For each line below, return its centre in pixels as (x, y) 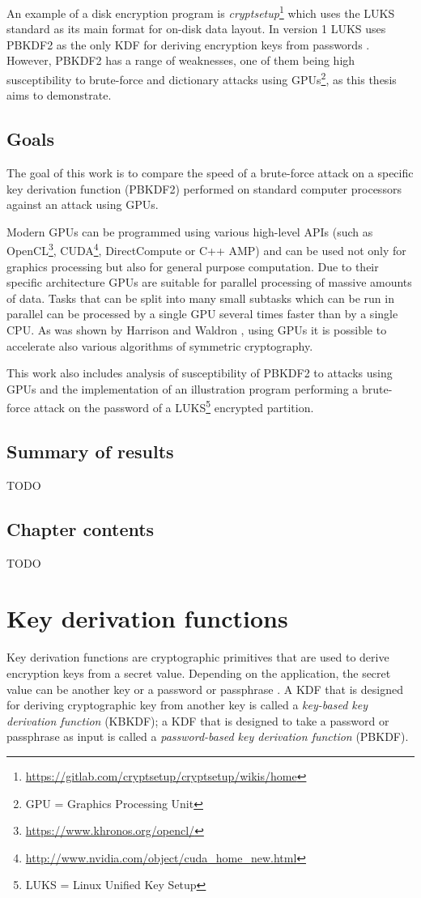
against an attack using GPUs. (83, 204)
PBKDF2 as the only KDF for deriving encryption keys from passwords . (188, 44)
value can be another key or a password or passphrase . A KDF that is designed (205, 689)
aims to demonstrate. (59, 95)
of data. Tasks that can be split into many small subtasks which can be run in (200, 298)
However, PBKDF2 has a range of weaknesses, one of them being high (181, 60)
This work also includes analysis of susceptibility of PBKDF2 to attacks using (200, 373)
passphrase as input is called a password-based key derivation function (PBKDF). (208, 736)
